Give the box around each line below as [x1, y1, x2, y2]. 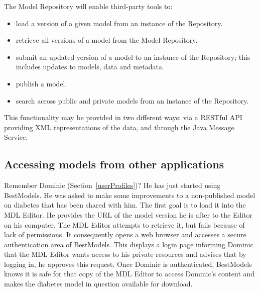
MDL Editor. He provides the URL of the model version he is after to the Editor [4, 209, 253, 220]
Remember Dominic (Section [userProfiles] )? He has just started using [4, 180, 221, 190]
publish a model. [16, 78, 67, 88]
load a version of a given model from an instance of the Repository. [16, 18, 223, 28]
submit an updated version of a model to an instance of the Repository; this [16, 51, 250, 62]
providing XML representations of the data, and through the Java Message [4, 122, 234, 132]
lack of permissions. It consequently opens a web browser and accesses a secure [4, 229, 246, 240]
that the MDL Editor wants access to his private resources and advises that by [4, 249, 246, 259]
